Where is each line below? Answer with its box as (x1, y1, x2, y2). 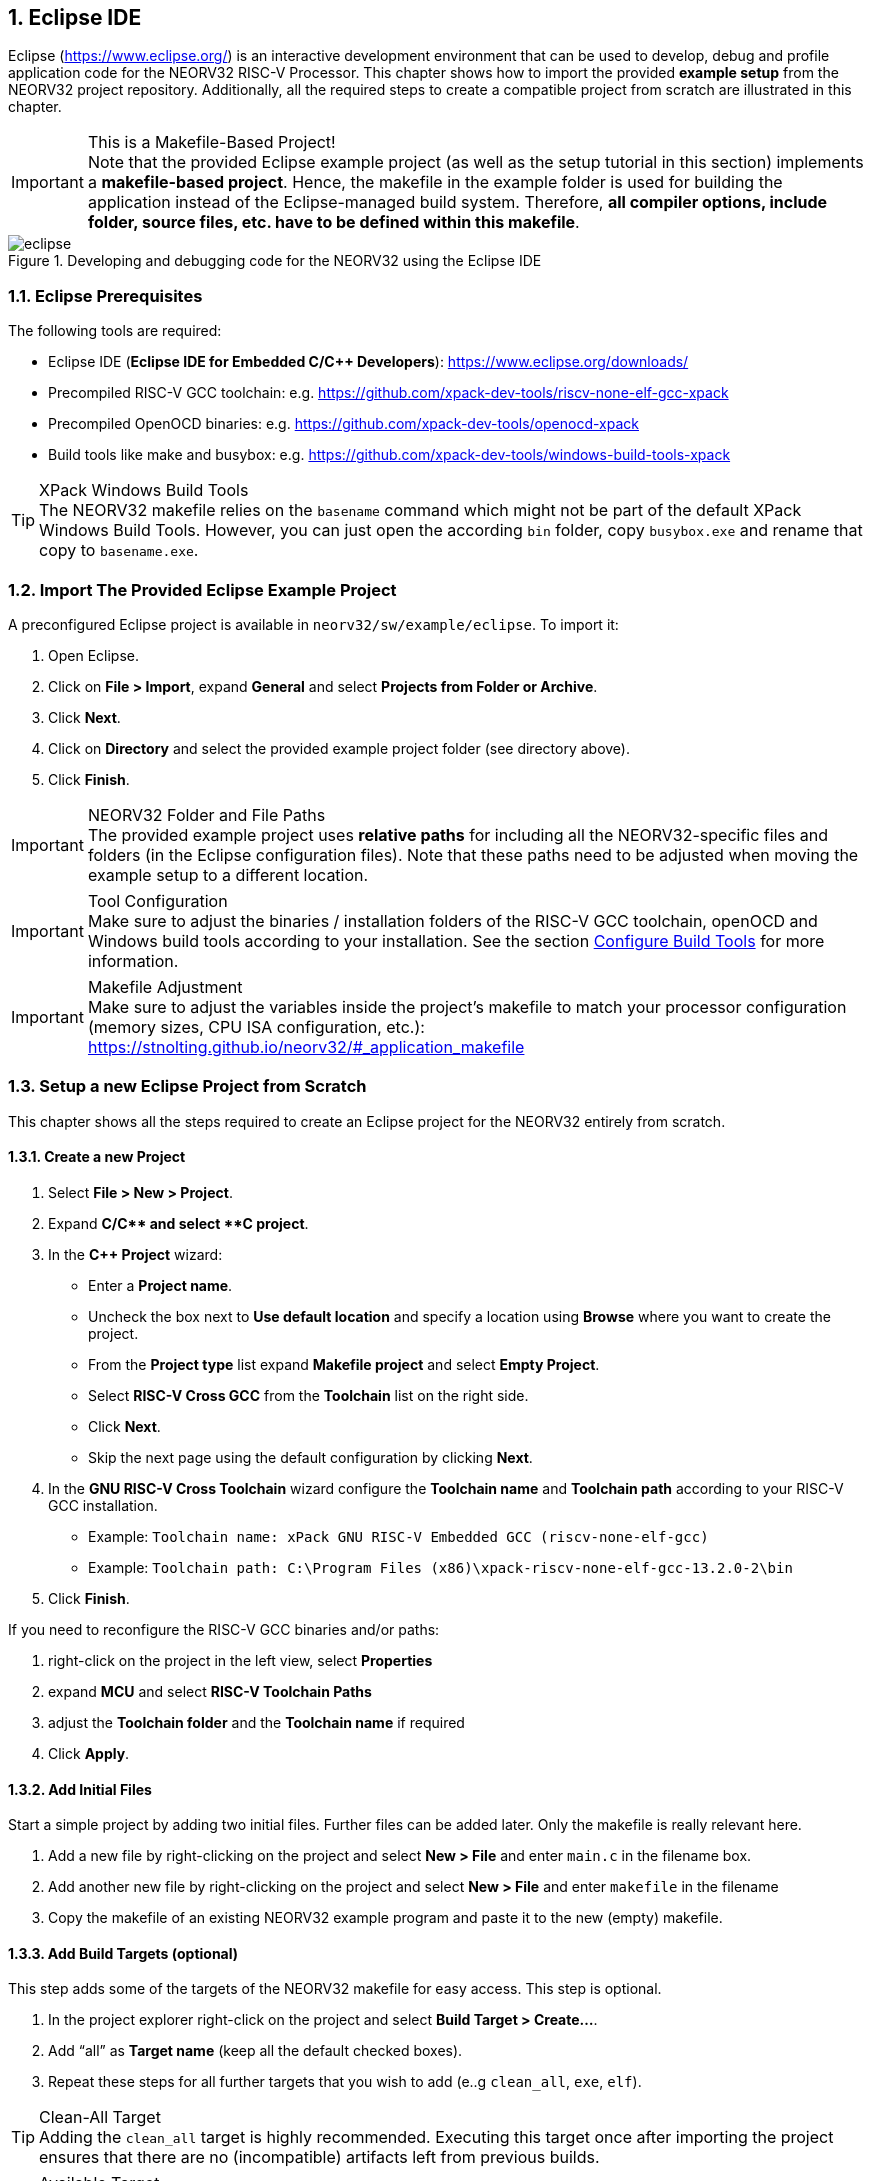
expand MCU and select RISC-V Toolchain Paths (48, 1682, 372, 1700)
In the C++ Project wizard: (48, 1245, 223, 1263)
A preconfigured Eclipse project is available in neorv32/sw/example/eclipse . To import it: (8, 615, 619, 633)
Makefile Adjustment (87, 976, 243, 997)
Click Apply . (48, 1744, 130, 1762)
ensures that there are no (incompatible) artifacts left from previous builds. (39, 2147, 600, 2168)
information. (87, 950, 179, 971)
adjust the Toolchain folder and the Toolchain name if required (48, 1713, 465, 1731)
